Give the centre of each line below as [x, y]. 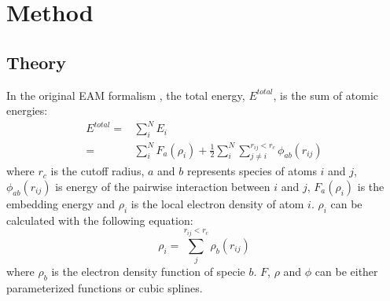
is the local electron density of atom [217, 204]
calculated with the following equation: [100, 220]
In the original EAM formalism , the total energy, [126, 95]
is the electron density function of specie [148, 272]
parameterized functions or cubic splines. [105, 287]
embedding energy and [61, 204]
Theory [37, 62]
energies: [27, 110]
